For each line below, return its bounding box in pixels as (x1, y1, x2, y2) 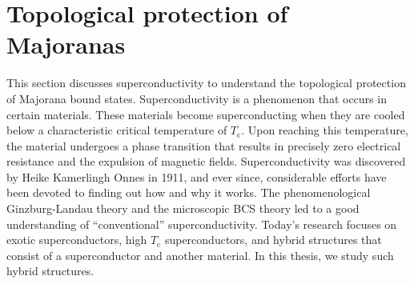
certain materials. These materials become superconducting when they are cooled (6, 106, 405, 122)
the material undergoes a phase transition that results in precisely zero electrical (6, 137, 401, 154)
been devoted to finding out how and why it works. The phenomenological (6, 184, 371, 201)
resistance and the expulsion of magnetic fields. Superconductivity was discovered (6, 153, 406, 170)
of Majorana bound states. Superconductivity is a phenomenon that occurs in (6, 90, 387, 106)
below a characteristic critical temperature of (6, 122, 227, 138)
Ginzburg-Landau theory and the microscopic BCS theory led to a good (6, 200, 360, 217)
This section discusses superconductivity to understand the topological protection (6, 74, 406, 91)
